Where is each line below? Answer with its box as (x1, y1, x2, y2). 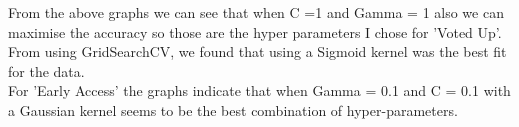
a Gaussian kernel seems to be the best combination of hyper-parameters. (8, 99, 458, 120)
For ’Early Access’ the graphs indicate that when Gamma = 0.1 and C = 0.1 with (8, 80, 511, 101)
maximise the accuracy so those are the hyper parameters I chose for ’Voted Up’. (8, 21, 502, 42)
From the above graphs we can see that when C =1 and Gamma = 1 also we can (8, 2, 504, 22)
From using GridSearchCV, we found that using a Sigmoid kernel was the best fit (8, 41, 507, 62)
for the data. (8, 60, 85, 81)
